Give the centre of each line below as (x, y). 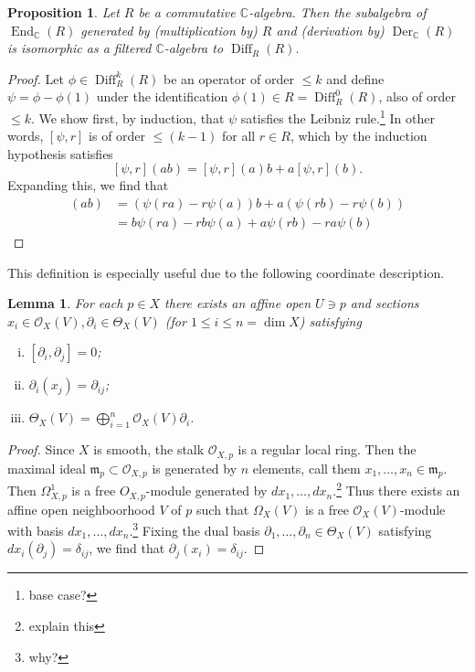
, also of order (417, 96)
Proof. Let (36, 78)
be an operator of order (228, 78)
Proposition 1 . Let (63, 12)
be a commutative (187, 12)
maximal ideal (47, 468)
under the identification (162, 96)
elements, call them (306, 468)
